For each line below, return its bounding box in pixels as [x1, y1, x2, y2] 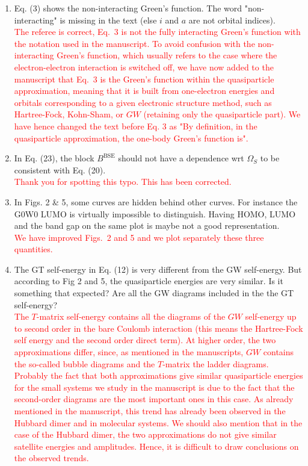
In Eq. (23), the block [14, 152, 94, 164]
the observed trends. [14, 452, 89, 464]
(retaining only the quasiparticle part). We [143, 108, 301, 120]
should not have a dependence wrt [118, 152, 244, 164]
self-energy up [245, 310, 297, 323]
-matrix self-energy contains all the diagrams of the [36, 310, 226, 323]
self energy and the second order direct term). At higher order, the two [14, 334, 276, 346]
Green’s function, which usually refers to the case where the [57, 49, 277, 61]
